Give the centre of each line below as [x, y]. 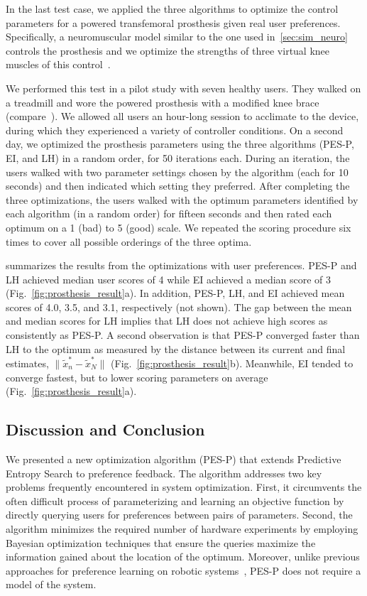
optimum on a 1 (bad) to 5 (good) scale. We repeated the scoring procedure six [179, 227]
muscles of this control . [58, 64]
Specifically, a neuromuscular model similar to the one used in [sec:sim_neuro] [177, 37]
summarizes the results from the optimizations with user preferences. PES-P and [181, 265]
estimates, [27, 363]
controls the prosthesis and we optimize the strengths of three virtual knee [168, 50]
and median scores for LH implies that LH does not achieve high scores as [167, 321]
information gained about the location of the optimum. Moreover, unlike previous [183, 557]
